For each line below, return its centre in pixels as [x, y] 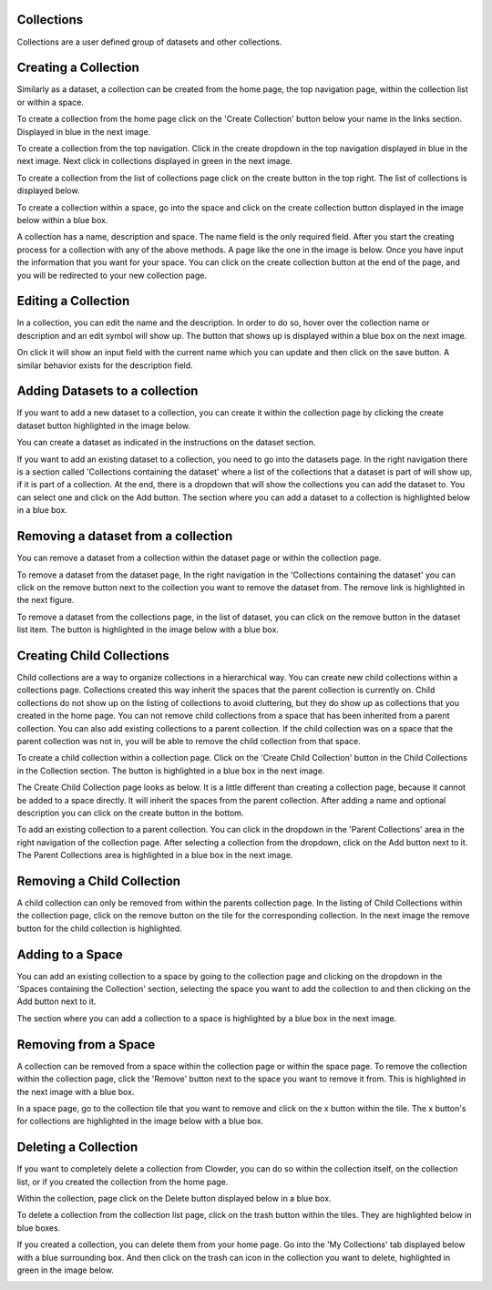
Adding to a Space [70, 954]
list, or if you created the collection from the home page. [123, 1182]
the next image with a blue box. [76, 1091]
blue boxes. [39, 1228]
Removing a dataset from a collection [125, 536]
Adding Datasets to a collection [108, 391]
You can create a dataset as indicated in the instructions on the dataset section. [166, 443]
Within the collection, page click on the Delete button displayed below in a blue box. [174, 1198]
